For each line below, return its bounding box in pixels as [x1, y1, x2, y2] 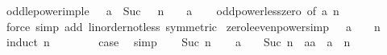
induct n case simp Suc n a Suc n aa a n [6, 33, 351, 50]
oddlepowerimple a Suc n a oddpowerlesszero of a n [6, 2, 339, 18]
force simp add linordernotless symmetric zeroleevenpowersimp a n [6, 18, 381, 34]
